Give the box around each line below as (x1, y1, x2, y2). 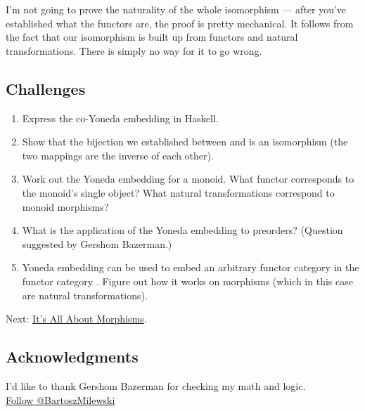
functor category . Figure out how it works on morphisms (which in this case (22, 273, 353, 288)
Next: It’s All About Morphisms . (6, 311, 147, 326)
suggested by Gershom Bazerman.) (22, 236, 172, 251)
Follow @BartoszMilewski (6, 392, 115, 407)
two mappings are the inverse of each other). (22, 148, 214, 162)
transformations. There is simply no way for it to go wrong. (6, 43, 262, 58)
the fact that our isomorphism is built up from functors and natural (6, 30, 298, 44)
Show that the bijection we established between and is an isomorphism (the (22, 134, 348, 149)
